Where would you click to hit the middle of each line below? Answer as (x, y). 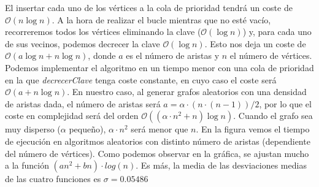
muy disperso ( (33, 129)
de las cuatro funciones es (53, 179)
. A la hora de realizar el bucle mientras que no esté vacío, (161, 19)
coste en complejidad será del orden (72, 116)
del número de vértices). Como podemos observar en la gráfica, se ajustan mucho (157, 153)
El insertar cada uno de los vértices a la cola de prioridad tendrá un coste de (149, 7)
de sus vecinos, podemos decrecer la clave (83, 43)
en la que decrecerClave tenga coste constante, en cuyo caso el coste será (141, 79)
